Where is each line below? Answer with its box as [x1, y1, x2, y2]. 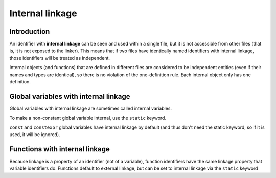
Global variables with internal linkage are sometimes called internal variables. [9, 105, 172, 112]
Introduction [9, 27, 50, 36]
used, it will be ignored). [9, 131, 61, 138]
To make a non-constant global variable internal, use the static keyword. [9, 115, 166, 121]
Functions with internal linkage [9, 145, 110, 153]
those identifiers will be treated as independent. [9, 55, 110, 61]
